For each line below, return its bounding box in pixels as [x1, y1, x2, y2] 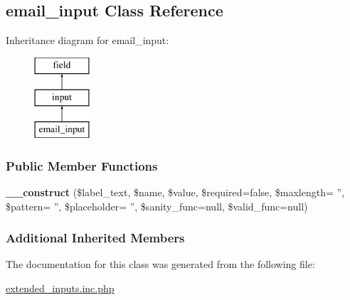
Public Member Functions [6, 156, 158, 174]
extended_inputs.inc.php [6, 280, 115, 295]
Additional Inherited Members [6, 229, 185, 247]
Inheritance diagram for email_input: [6, 33, 169, 48]
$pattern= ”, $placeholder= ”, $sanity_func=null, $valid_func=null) [6, 198, 308, 213]
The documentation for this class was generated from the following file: [6, 257, 315, 272]
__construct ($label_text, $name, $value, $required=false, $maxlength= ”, [6, 184, 345, 199]
